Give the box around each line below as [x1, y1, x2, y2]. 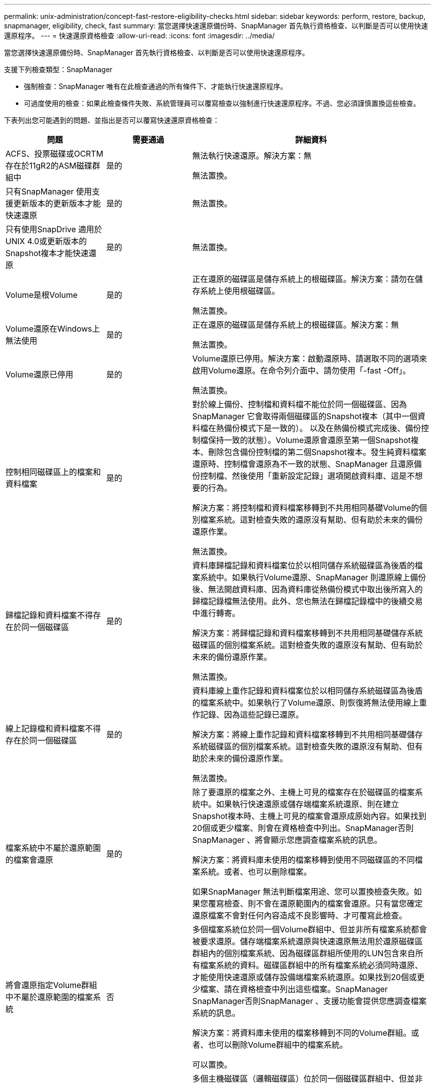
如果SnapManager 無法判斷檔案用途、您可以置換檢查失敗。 [192, 887, 414, 897]
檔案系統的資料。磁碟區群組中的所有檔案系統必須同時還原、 [200, 960, 423, 970]
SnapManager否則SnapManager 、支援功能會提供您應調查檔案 [192, 996, 427, 1006]
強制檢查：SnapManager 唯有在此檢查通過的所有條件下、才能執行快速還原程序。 [24, 82, 288, 90]
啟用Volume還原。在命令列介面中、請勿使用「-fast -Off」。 [192, 365, 411, 375]
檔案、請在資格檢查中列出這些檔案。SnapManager [200, 984, 388, 994]
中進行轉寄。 [192, 608, 240, 618]
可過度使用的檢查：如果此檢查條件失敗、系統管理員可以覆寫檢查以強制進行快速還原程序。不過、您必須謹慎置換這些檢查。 [24, 99, 420, 107]
